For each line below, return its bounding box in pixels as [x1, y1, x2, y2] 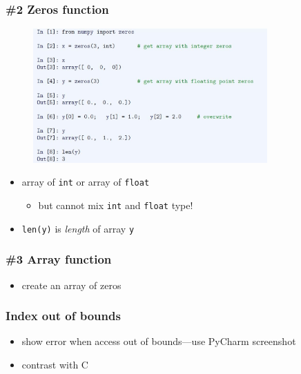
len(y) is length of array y [21, 221, 135, 235]
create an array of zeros [21, 277, 122, 292]
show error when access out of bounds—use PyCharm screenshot [21, 334, 296, 348]
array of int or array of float [21, 175, 150, 189]
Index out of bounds [6, 307, 121, 324]
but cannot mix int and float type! [38, 197, 193, 212]
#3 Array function [6, 250, 112, 268]
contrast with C [21, 357, 88, 371]
